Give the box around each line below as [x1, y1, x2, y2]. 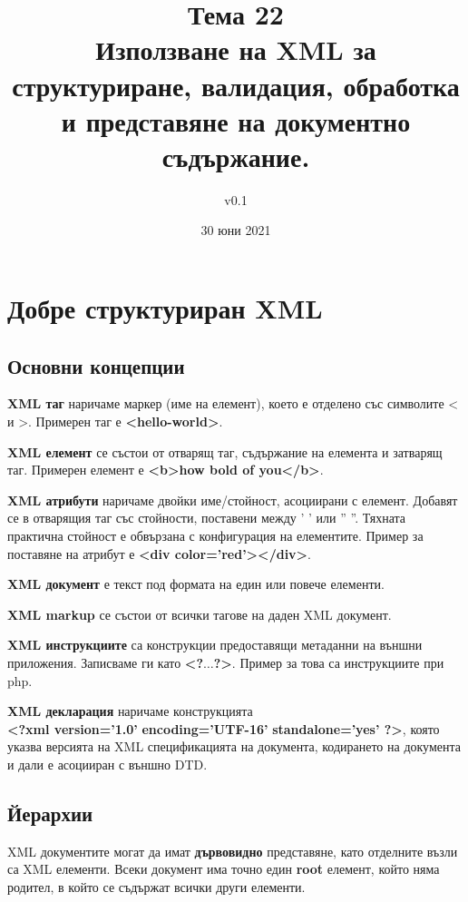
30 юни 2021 [200, 221, 271, 240]
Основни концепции [7, 351, 185, 379]
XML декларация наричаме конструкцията [7, 701, 253, 721]
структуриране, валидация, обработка [12, 66, 460, 103]
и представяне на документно [61, 102, 411, 139]
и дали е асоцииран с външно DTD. [7, 754, 208, 773]
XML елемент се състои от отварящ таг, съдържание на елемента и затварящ [7, 442, 443, 461]
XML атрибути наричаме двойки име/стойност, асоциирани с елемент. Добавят [7, 490, 458, 509]
